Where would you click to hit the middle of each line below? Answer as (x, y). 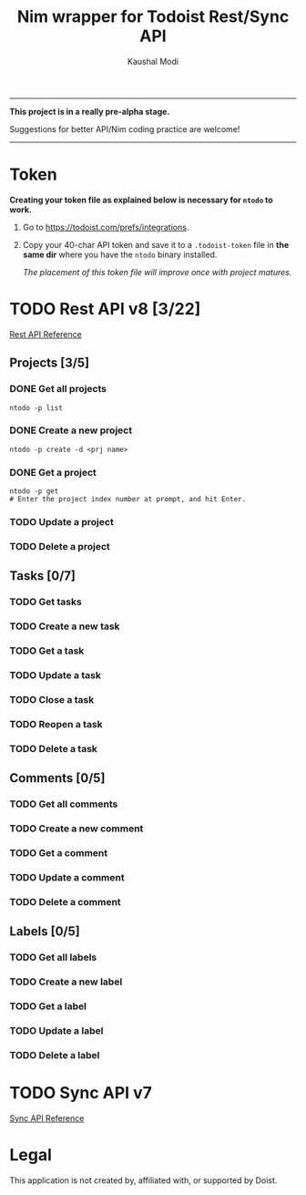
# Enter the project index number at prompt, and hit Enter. (128, 500)
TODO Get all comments (64, 804)
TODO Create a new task (65, 626)
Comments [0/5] (57, 778)
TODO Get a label (48, 1006)
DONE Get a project (53, 472)
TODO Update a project (61, 522)
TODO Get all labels (53, 957)
